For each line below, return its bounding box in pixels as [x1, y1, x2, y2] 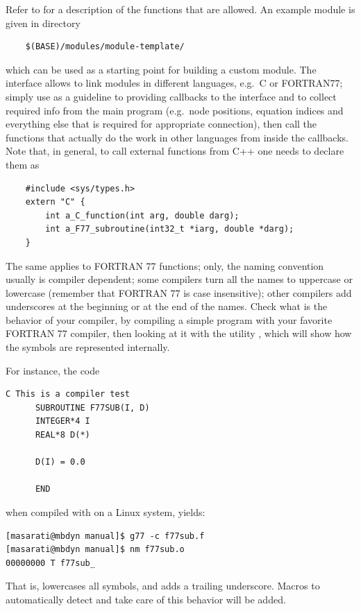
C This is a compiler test [6, 389, 130, 399]
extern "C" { [25, 197, 85, 207]
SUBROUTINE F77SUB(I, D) [35, 402, 150, 413]
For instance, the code [6, 363, 100, 377]
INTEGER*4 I [35, 416, 90, 427]
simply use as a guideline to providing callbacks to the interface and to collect [6, 89, 337, 103]
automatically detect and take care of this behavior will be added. [6, 592, 286, 606]
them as [6, 157, 40, 171]
